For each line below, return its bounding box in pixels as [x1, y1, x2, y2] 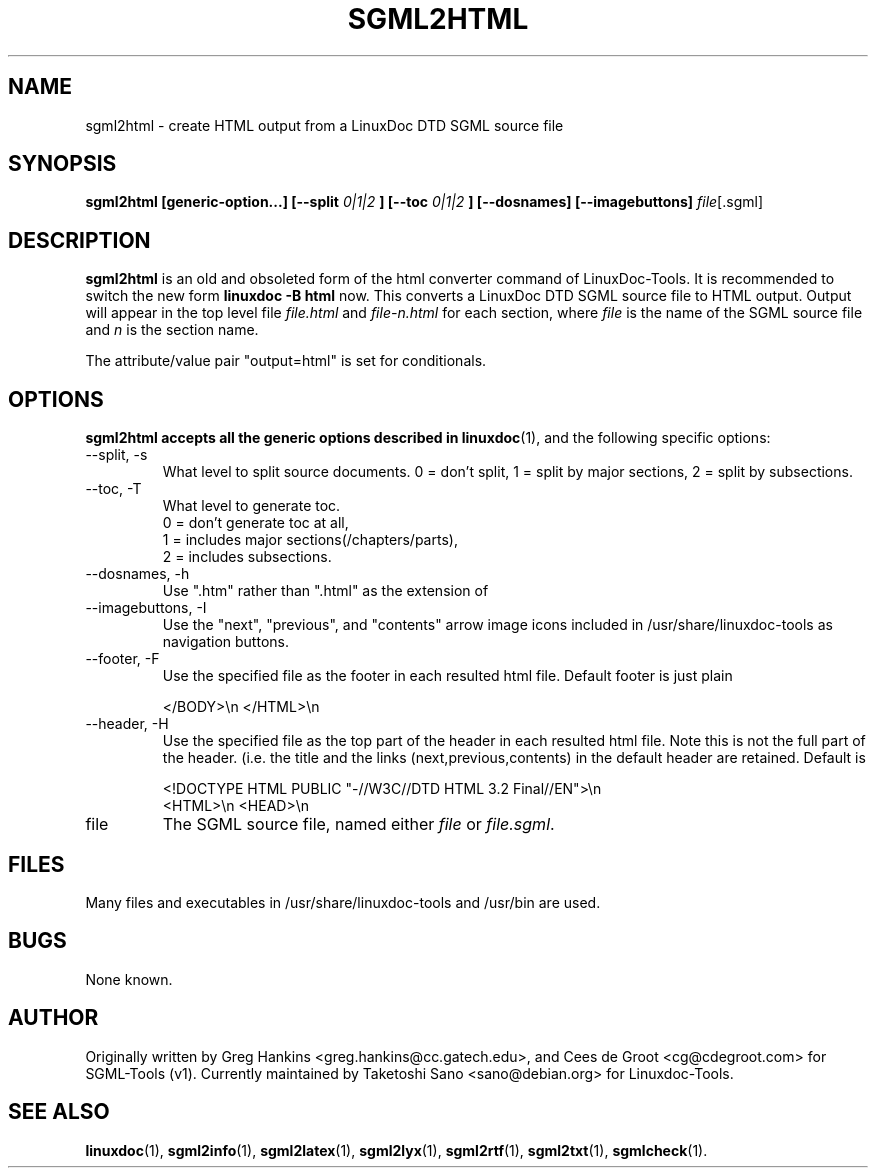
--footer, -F [85, 650, 160, 668]
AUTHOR [8, 1005, 99, 1031]
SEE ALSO [8, 1099, 110, 1125]
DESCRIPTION [8, 227, 151, 253]
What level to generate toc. [162, 497, 341, 515]
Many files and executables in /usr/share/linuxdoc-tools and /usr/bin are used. [85, 893, 601, 911]
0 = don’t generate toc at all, [162, 514, 349, 532]
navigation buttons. [162, 633, 289, 651]
